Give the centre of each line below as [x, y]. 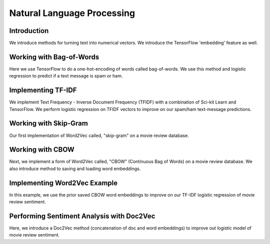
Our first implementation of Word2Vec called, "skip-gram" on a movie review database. [99, 135]
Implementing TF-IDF [43, 90]
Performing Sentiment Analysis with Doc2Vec [82, 216]
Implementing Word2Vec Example [63, 183]
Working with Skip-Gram [49, 123]
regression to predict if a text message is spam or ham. [66, 76]
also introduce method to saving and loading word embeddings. [75, 168]
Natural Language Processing [72, 13]
